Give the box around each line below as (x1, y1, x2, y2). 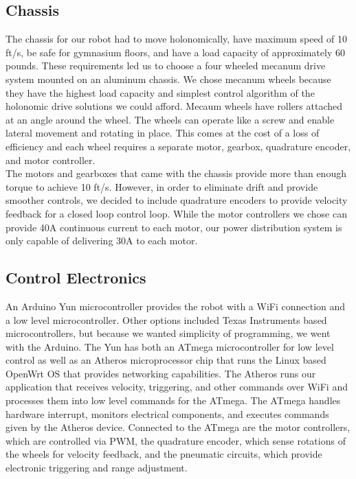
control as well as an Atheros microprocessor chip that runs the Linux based (5, 353, 326, 367)
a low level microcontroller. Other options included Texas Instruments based (5, 312, 327, 327)
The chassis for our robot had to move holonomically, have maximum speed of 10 (5, 32, 348, 46)
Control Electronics (5, 267, 146, 288)
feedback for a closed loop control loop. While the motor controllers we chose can (5, 206, 347, 220)
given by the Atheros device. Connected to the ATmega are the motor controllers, (5, 420, 351, 434)
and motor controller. (5, 152, 96, 167)
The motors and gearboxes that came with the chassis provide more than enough (5, 166, 346, 180)
